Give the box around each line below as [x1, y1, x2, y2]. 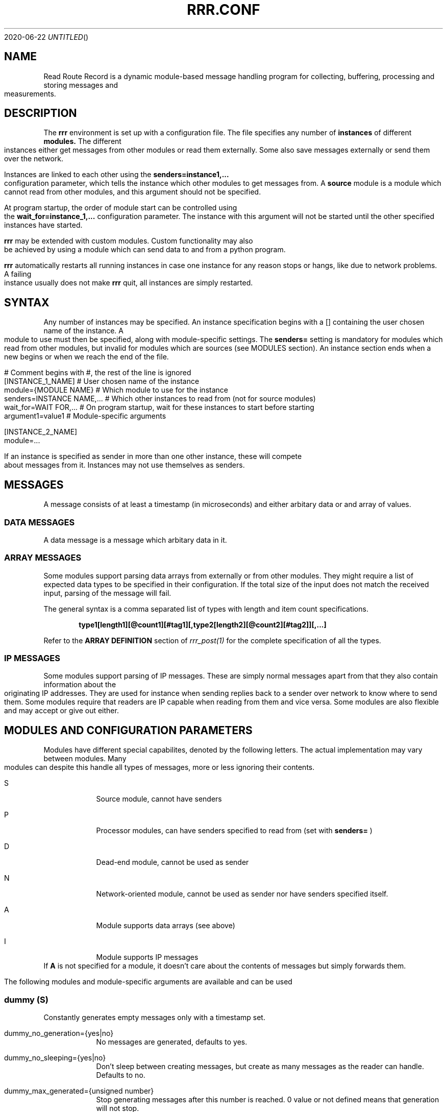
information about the [43, 680, 116, 689]
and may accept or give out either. [4, 706, 119, 715]
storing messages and [43, 80, 118, 89]
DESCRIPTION [4, 107, 77, 120]
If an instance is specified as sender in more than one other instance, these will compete [4, 452, 302, 461]
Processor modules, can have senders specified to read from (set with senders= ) [96, 826, 373, 835]
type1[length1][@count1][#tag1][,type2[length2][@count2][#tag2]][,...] [79, 620, 327, 629]
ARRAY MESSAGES [4, 552, 82, 563]
